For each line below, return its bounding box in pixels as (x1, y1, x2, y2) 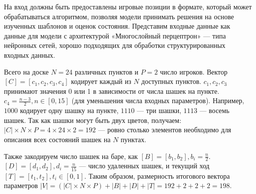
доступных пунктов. (141, 76, 201, 86)
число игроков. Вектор (160, 66, 228, 77)
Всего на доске (4, 66, 49, 77)
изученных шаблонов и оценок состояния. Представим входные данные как (4, 21, 230, 31)
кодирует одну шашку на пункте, (20, 105, 119, 116)
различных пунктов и (74, 66, 139, 77)
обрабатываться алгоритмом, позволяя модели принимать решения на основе (4, 11, 234, 21)
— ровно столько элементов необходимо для (98, 124, 231, 135)
